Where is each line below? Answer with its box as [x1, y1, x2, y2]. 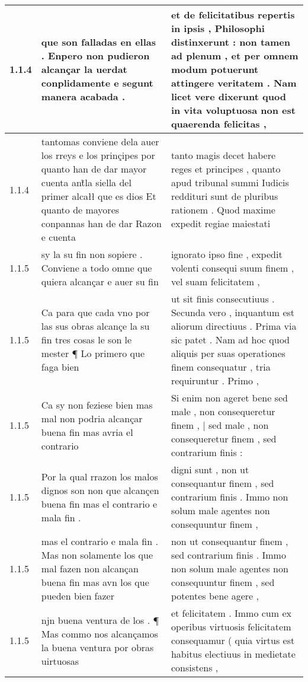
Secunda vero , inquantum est [171, 305, 295, 319]
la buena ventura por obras [41, 640, 154, 654]
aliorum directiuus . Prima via [171, 319, 297, 333]
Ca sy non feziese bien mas [41, 397, 153, 412]
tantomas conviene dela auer [41, 135, 159, 148]
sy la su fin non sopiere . [41, 247, 143, 261]
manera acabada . [41, 90, 126, 103]
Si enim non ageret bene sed [171, 391, 288, 404]
